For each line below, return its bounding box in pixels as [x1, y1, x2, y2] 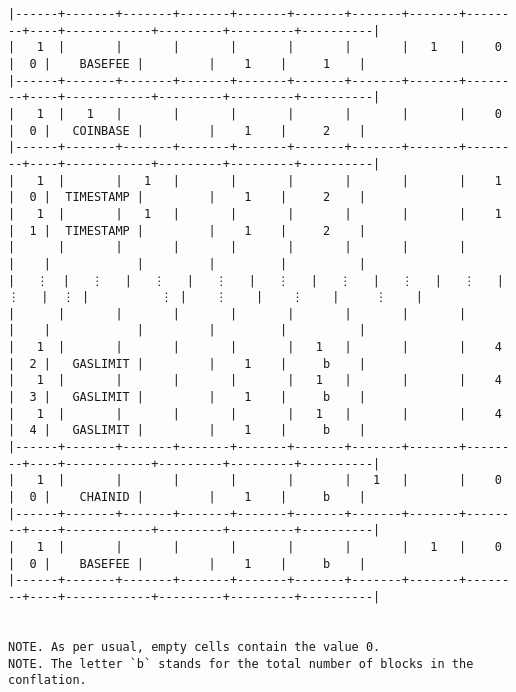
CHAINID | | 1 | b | [79, 490, 366, 505]
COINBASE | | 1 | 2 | [72, 123, 366, 138]
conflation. [8, 673, 87, 688]
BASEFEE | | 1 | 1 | [79, 56, 366, 71]
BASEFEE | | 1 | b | [79, 556, 366, 571]
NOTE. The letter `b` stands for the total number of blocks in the [8, 656, 474, 671]
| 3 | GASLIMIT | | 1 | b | [8, 390, 366, 405]
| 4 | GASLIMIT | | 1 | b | [8, 423, 366, 438]
